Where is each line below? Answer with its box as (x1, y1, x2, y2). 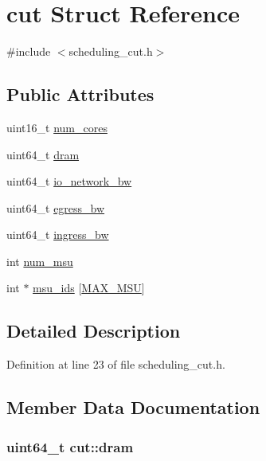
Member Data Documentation (6, 395, 260, 420)
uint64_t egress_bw (6, 199, 105, 216)
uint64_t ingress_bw (6, 226, 109, 243)
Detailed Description (6, 318, 181, 343)
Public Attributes (6, 82, 155, 107)
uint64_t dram (6, 146, 80, 162)
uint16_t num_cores (6, 119, 108, 135)
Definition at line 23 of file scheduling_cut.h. (6, 356, 225, 373)
